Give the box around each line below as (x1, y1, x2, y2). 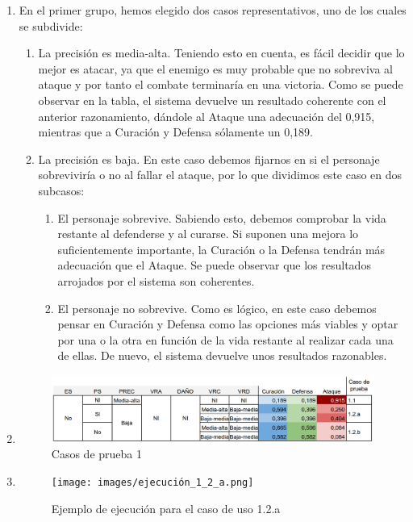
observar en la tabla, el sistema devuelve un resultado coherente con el (38, 91, 386, 108)
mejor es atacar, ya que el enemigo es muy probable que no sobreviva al (38, 60, 393, 77)
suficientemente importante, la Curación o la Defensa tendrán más (57, 240, 386, 257)
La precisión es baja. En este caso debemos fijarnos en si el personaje (38, 150, 380, 167)
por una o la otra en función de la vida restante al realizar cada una (57, 331, 394, 348)
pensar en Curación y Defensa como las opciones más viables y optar (57, 315, 398, 332)
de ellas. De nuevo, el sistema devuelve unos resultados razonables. (57, 347, 387, 364)
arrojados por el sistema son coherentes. (57, 272, 255, 289)
